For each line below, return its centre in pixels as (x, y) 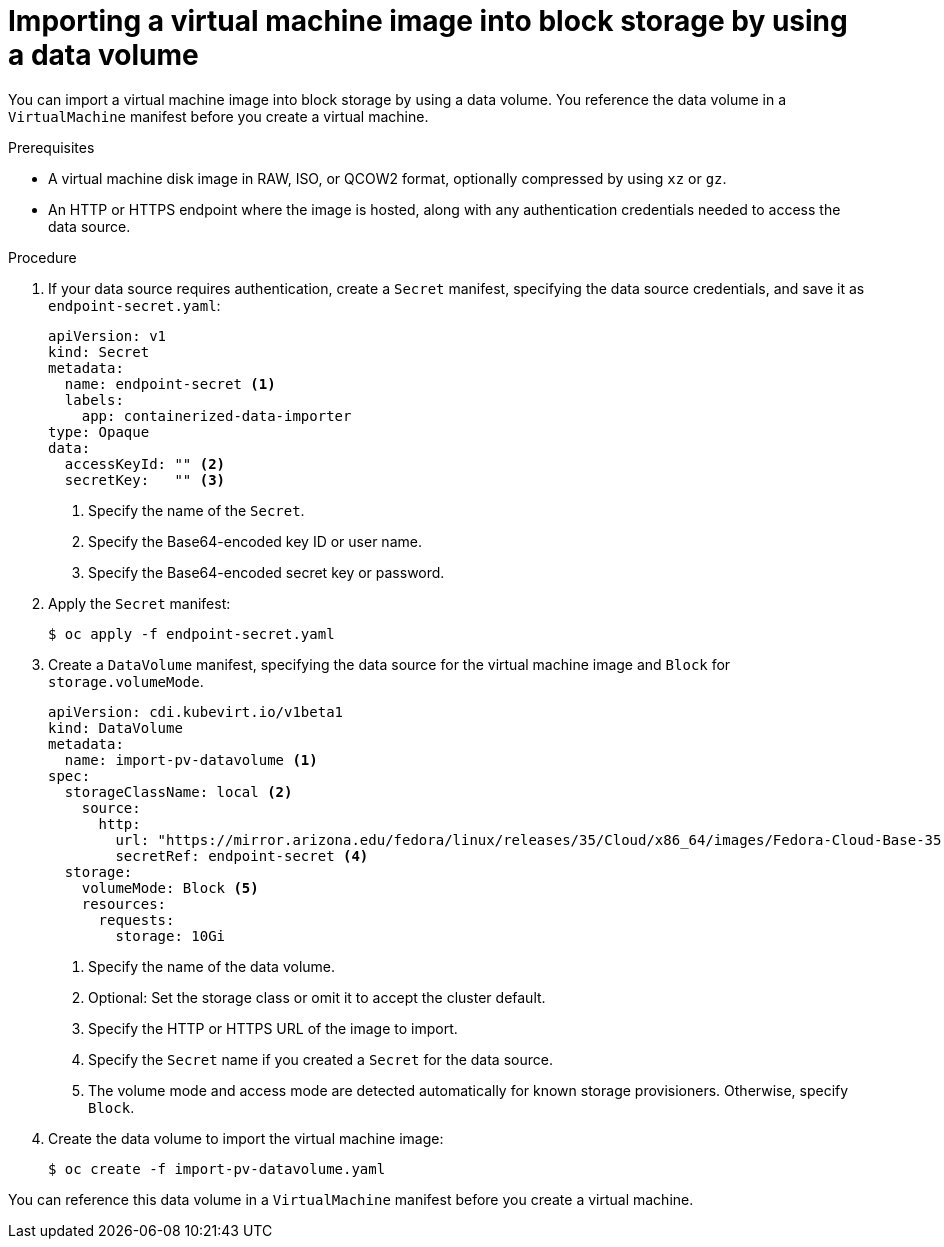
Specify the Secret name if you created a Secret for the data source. (320, 1059)
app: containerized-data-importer (216, 415)
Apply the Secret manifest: (139, 603)
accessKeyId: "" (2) (145, 463)
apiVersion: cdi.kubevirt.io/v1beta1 (196, 711)
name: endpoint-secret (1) (170, 383)
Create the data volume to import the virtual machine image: (246, 1138)
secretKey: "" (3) (145, 479)
